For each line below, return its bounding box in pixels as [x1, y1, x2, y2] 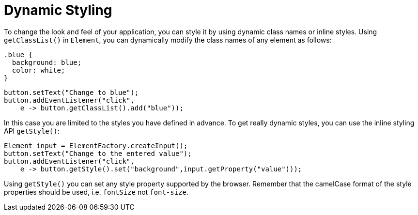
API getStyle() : [4, 126, 60, 135]
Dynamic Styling [4, 2, 112, 18]
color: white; [12, 66, 65, 74]
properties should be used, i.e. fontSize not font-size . [4, 187, 188, 196]
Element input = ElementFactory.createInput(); [4, 141, 188, 150]
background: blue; [12, 58, 82, 66]
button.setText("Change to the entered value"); [4, 149, 192, 157]
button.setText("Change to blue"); [4, 88, 139, 96]
